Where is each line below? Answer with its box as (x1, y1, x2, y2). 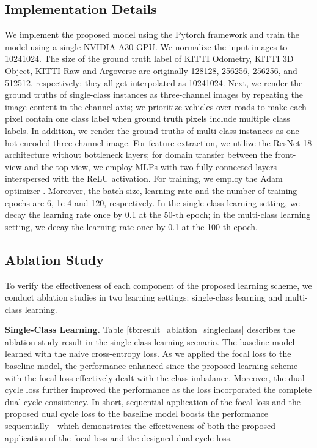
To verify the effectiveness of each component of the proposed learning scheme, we (5, 278, 312, 291)
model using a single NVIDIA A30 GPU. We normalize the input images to (5, 40, 288, 53)
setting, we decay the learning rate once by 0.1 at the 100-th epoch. (5, 220, 258, 233)
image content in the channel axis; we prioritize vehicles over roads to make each (5, 100, 307, 113)
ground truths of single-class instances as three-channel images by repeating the (5, 88, 304, 101)
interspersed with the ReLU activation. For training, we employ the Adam (5, 172, 283, 185)
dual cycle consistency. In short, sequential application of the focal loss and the (5, 395, 301, 408)
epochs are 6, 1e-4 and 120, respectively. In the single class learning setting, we (5, 196, 300, 209)
